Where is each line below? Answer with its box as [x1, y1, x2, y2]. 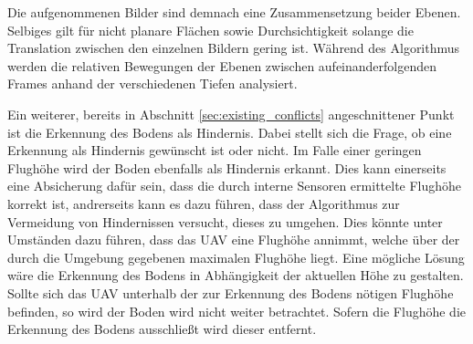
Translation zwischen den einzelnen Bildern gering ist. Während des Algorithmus [7, 38, 460, 57]
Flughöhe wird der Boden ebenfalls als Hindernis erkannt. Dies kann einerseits [7, 158, 447, 177]
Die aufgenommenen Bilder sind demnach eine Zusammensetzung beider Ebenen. [7, 3, 461, 21]
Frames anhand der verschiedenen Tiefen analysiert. [7, 74, 298, 93]
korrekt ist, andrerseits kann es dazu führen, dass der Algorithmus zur [7, 193, 400, 213]
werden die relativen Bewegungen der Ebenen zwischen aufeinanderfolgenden [7, 56, 437, 75]
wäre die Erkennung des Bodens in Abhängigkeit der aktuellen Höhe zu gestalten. [7, 266, 464, 285]
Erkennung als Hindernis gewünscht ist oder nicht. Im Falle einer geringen [7, 141, 422, 160]
